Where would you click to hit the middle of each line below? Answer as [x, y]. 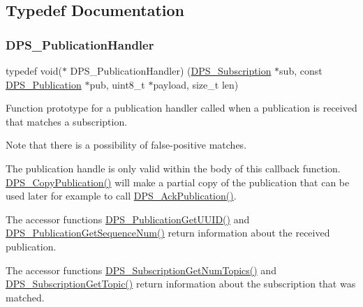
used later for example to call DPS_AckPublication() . [121, 196]
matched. [25, 297]
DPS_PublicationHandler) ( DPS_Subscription [171, 70]
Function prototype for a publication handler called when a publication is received [181, 108]
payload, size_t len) [196, 84]
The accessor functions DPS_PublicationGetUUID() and [128, 219]
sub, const [301, 70]
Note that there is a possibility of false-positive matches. [126, 145]
